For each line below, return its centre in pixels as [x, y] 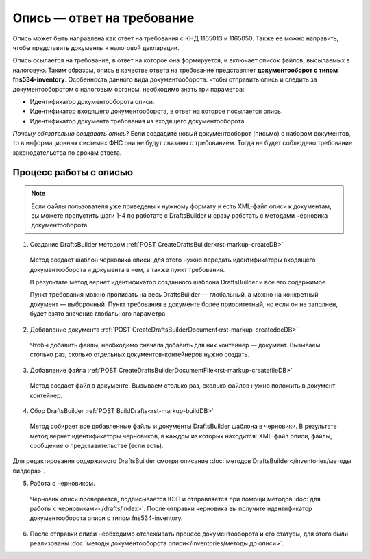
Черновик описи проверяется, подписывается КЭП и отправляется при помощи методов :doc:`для [175, 499]
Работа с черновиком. [62, 484]
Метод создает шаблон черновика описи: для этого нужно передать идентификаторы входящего [173, 260]
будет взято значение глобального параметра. [98, 314]
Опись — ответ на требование [103, 18]
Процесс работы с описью [73, 172]
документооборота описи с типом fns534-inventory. [106, 518]
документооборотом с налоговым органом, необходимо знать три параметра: [128, 89]
